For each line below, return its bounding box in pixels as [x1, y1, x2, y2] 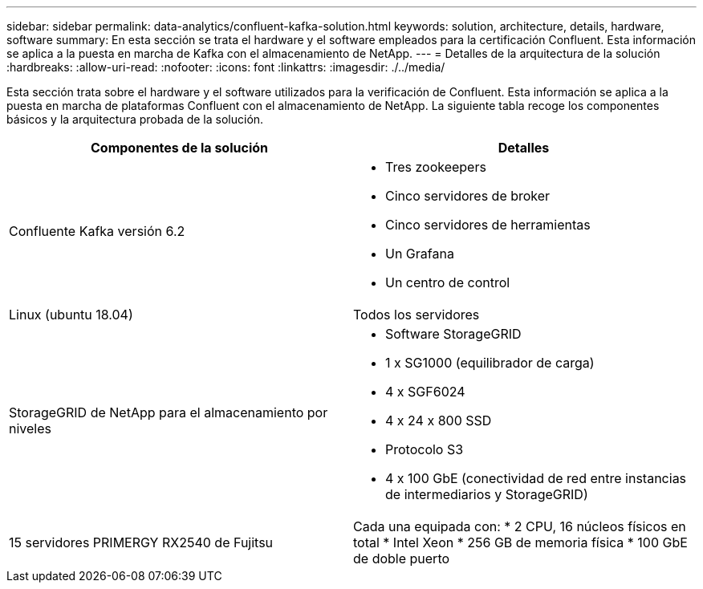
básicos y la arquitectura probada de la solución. [6, 112, 264, 126]
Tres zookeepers [385, 159, 486, 175]
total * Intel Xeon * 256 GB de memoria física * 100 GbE [353, 534, 688, 550]
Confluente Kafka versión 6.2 [9, 223, 185, 239]
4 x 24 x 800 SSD [385, 412, 492, 429]
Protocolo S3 [385, 441, 464, 457]
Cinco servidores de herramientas [385, 217, 591, 233]
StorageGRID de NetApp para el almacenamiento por [9, 404, 328, 420]
